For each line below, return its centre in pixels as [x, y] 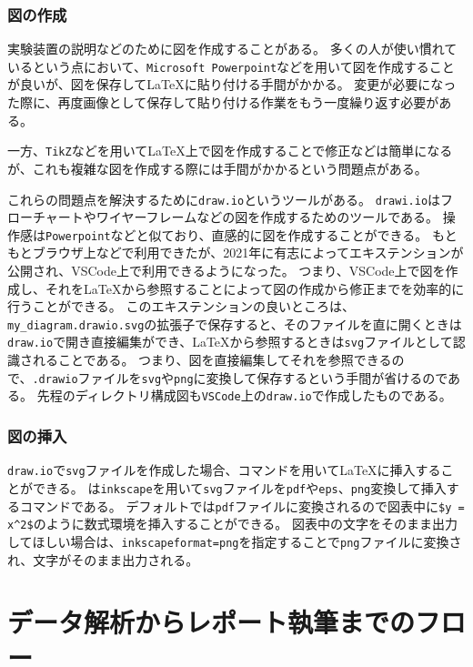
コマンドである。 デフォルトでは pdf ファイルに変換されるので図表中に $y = [242, 505]
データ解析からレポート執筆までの [211, 622]
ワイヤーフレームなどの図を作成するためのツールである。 [267, 217]
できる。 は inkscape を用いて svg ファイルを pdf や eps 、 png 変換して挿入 [239, 487]
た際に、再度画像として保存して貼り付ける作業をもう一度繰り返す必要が [223, 102]
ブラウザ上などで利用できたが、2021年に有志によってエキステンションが [248, 253]
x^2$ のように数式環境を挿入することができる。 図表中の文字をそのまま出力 [233, 524]
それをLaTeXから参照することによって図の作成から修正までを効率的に [255, 288]
